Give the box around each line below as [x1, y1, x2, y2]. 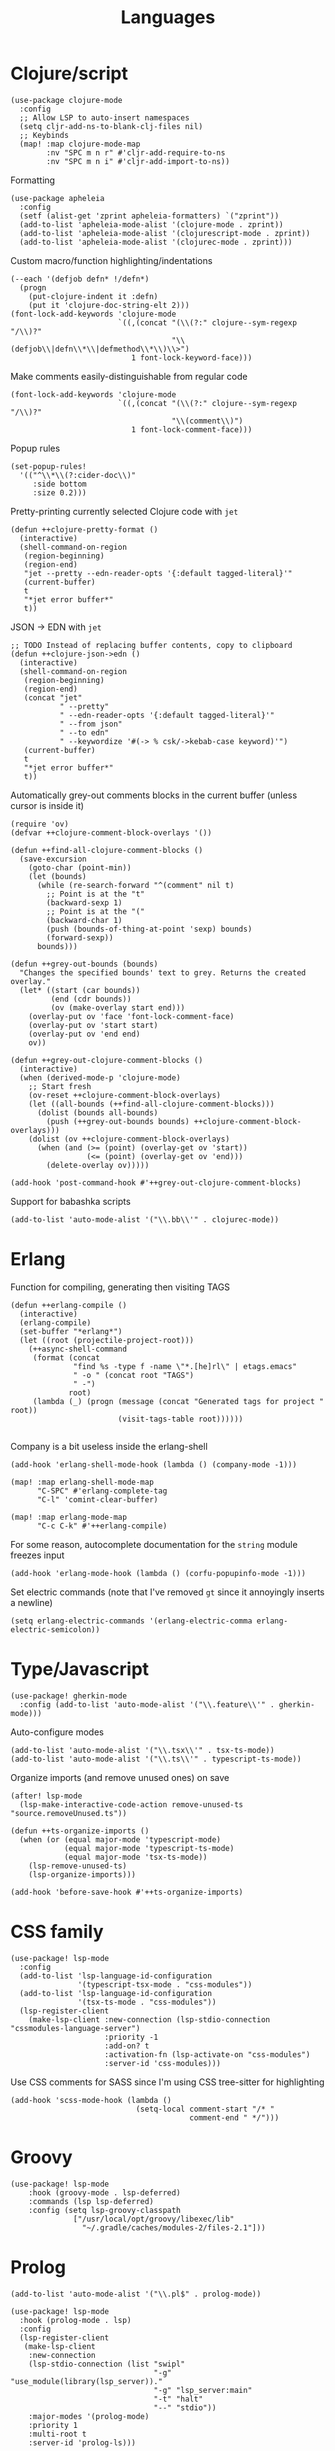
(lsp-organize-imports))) [28, 1869, 137, 1880]
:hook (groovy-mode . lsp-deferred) [28, 2187, 182, 2198]
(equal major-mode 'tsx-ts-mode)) [63, 1852, 208, 1862]
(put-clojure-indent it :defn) [28, 291, 159, 301]
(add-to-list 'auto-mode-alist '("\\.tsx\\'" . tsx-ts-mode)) [10, 1745, 275, 1755]
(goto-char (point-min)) [28, 862, 132, 873]
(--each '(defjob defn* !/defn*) [10, 274, 150, 284]
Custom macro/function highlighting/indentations [10, 254, 213, 266]
